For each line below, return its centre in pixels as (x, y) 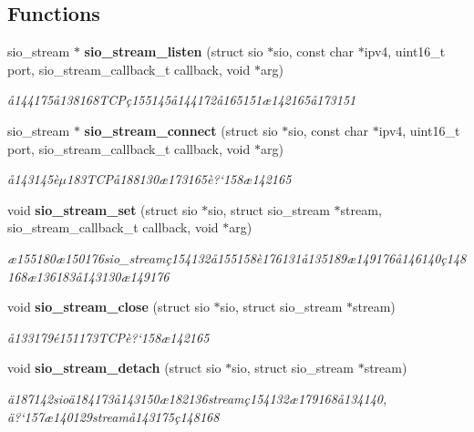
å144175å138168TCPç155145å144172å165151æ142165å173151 (182, 100)
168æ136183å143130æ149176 (88, 276)
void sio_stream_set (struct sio (103, 209)
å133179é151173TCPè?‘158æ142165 (108, 337)
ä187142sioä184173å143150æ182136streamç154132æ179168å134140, (197, 398)
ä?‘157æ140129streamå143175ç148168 (113, 416)
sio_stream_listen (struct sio (174, 51)
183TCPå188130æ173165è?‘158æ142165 (179, 179)
